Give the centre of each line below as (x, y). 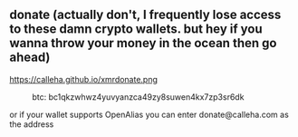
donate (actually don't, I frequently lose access (145, 15)
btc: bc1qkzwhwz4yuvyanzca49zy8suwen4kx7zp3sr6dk (138, 97)
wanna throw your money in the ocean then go (143, 43)
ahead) (30, 58)
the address (32, 124)
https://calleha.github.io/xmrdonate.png (84, 79)
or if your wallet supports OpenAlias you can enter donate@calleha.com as (149, 114)
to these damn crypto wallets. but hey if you (136, 29)
